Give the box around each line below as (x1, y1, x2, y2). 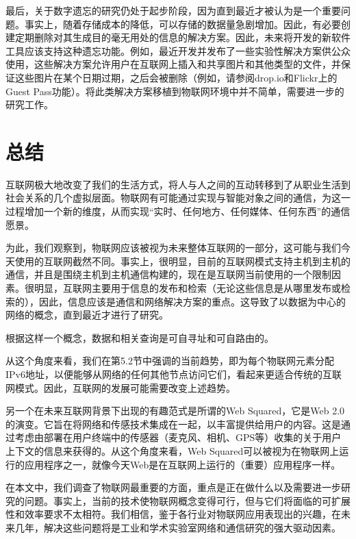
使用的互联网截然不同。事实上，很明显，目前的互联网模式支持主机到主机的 (14, 253, 351, 268)
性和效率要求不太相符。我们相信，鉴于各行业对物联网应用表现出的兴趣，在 (5, 507, 341, 521)
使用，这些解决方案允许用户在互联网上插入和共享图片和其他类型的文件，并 (5, 57, 341, 71)
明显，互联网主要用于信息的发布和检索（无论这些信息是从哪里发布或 (34, 281, 341, 295)
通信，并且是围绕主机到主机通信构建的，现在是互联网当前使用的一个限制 (5, 267, 331, 281)
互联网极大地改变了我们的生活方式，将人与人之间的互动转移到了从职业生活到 (5, 177, 351, 191)
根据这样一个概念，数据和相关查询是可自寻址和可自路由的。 (5, 330, 274, 344)
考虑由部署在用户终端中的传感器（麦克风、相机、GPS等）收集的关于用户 (14, 430, 342, 444)
